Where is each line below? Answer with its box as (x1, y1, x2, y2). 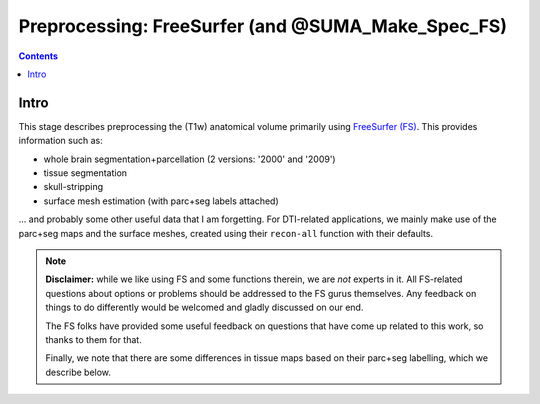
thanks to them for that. (45, 333, 142, 345)
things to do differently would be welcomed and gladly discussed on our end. (45, 301, 364, 314)
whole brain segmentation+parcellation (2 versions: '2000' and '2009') (43, 153, 336, 165)
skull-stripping (43, 181, 104, 193)
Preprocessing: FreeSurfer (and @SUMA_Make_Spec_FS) (18, 15, 507, 37)
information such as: (18, 135, 104, 147)
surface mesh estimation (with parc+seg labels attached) (43, 195, 279, 207)
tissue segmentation (43, 167, 128, 179)
